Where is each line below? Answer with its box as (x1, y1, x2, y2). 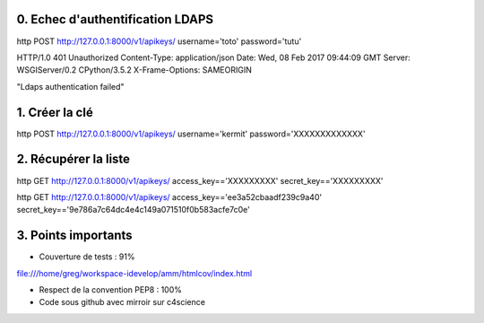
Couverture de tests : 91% (39, 251, 135, 262)
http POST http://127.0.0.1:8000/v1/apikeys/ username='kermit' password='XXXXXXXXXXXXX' (16, 128, 367, 139)
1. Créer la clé (16, 104, 93, 120)
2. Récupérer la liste (16, 152, 130, 167)
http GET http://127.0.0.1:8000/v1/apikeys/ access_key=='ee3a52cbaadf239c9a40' (16, 191, 323, 202)
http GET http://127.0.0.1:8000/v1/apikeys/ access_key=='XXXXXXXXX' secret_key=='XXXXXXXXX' (16, 175, 384, 186)
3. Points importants (16, 228, 134, 243)
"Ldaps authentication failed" (16, 81, 125, 92)
